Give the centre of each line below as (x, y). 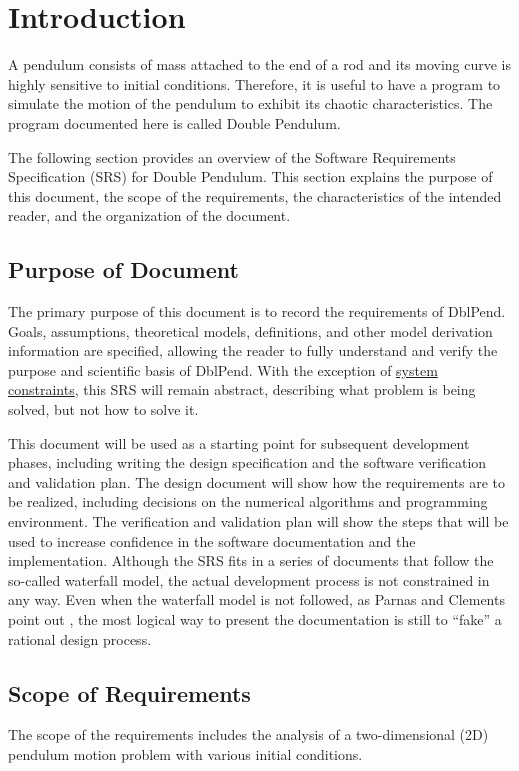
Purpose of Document (123, 269)
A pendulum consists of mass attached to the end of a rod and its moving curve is (260, 64)
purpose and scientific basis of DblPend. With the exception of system (223, 369)
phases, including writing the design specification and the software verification (247, 462)
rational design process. (80, 638)
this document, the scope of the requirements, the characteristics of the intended (255, 195)
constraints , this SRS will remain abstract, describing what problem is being (242, 389)
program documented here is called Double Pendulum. (174, 122)
